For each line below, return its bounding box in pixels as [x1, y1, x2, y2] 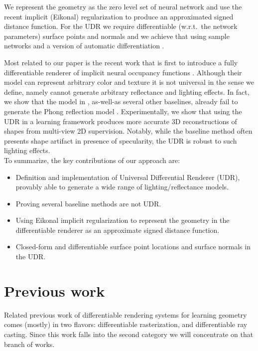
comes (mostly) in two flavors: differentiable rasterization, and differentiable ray [4, 319, 248, 330]
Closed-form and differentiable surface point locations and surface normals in [15, 241, 251, 252]
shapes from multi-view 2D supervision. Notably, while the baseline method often [4, 126, 253, 136]
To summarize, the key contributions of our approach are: [4, 155, 180, 165]
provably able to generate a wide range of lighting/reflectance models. [15, 181, 229, 192]
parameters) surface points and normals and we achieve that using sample [4, 30, 230, 41]
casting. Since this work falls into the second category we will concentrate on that [4, 329, 254, 339]
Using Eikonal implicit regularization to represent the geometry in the [15, 215, 230, 225]
